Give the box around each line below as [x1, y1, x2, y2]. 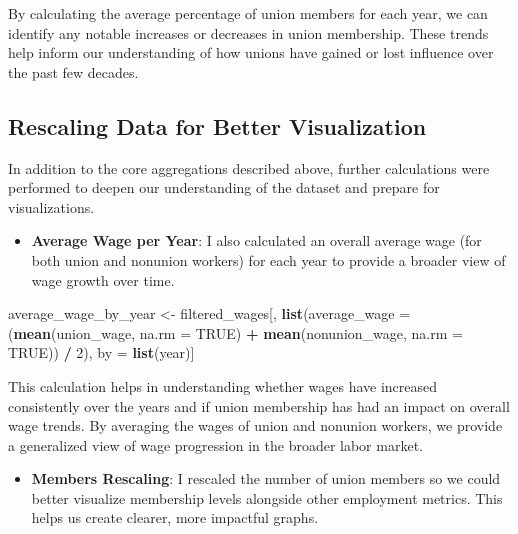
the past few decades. [8, 61, 139, 82]
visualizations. [8, 196, 95, 217]
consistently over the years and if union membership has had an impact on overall [8, 395, 510, 416]
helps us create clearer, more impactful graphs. [31, 507, 319, 528]
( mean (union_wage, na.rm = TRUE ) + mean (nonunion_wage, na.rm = [8, 322, 463, 343]
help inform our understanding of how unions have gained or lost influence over [8, 42, 494, 63]
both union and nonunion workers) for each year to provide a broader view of [31, 249, 506, 270]
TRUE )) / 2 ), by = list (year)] [8, 342, 195, 363]
